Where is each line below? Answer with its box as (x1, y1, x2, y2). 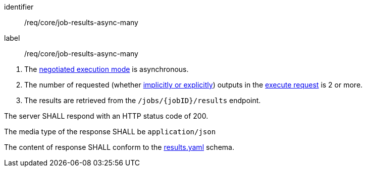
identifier (4, 3, 34, 11)
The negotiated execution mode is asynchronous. (24, 65, 189, 73)
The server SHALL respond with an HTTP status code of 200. (4, 112, 208, 120)
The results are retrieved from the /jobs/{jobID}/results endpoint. (24, 96, 261, 105)
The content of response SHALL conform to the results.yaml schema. (4, 143, 234, 151)
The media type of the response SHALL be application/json (4, 127, 216, 136)
